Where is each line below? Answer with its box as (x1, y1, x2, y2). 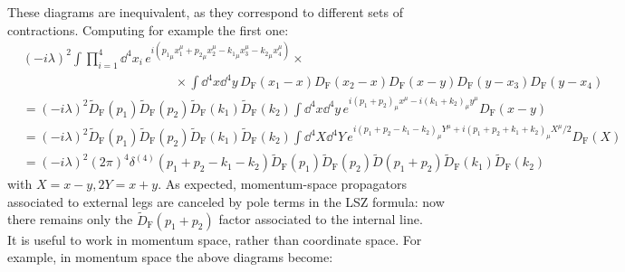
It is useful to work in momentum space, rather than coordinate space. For (7, 230, 422, 249)
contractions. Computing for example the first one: (7, 20, 289, 39)
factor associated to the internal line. (218, 210, 423, 229)
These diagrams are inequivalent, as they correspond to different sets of (7, 3, 403, 21)
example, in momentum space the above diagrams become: (7, 248, 333, 267)
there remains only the (7, 210, 133, 229)
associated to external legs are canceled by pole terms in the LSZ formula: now (7, 192, 445, 211)
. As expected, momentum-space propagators (158, 174, 408, 193)
